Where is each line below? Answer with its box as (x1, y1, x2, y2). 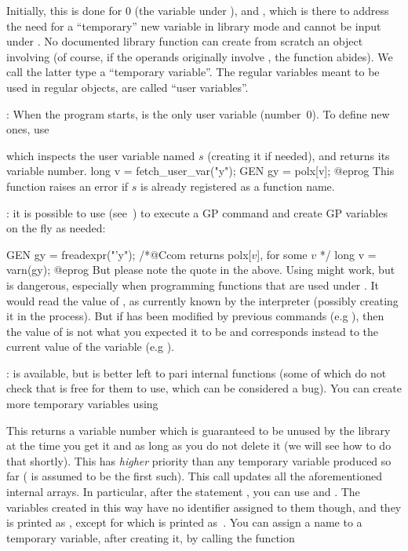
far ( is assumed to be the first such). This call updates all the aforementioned (6, 468, 382, 484)
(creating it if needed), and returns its (207, 147, 390, 163)
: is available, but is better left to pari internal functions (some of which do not (6, 364, 387, 381)
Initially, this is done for (6, 2, 122, 18)
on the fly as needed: (6, 220, 106, 236)
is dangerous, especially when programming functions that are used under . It (6, 276, 380, 293)
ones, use (6, 121, 49, 137)
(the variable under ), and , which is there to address (134, 2, 389, 18)
